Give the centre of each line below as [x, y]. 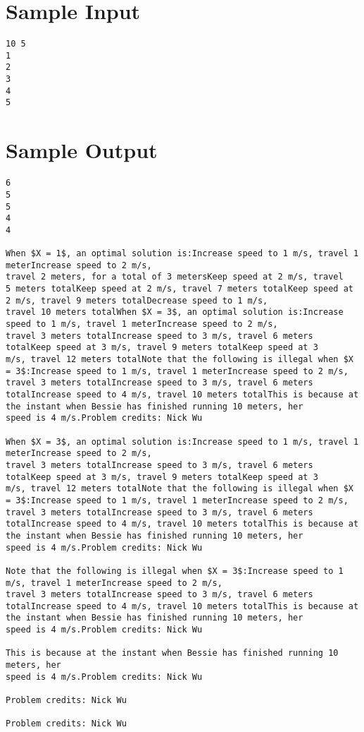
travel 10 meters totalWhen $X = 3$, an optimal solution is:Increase [175, 312]
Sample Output [82, 150]
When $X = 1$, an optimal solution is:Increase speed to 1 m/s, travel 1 [182, 254]
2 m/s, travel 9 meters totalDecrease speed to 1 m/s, [137, 300]
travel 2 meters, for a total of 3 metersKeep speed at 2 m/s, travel [175, 277]
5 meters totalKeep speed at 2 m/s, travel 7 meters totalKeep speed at [180, 289]
